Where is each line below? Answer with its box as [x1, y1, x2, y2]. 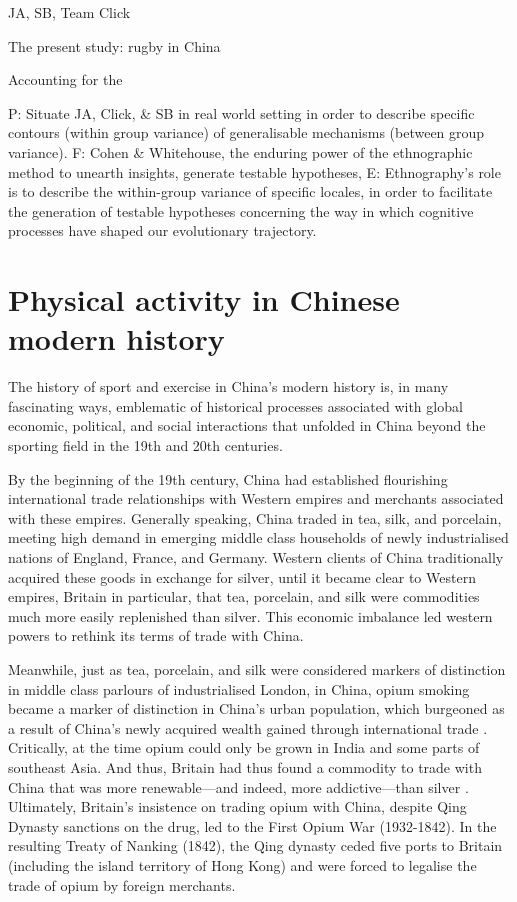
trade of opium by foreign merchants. [8, 874, 236, 895]
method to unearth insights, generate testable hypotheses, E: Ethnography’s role [8, 161, 501, 182]
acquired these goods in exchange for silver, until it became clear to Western [8, 566, 476, 587]
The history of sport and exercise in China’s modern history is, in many [8, 376, 449, 397]
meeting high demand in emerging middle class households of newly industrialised [8, 527, 509, 548]
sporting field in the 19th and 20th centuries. [8, 435, 283, 456]
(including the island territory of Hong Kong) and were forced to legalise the [8, 854, 477, 875]
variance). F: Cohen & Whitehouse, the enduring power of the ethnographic [8, 141, 473, 162]
